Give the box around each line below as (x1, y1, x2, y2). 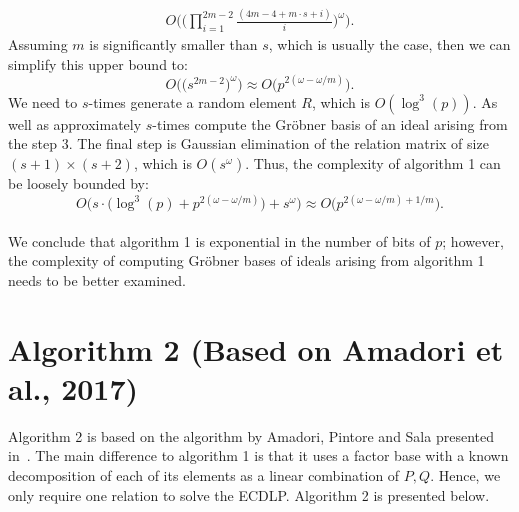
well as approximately (8, 113, 142, 134)
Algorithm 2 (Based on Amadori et (8, 328, 504, 369)
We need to (8, 91, 78, 112)
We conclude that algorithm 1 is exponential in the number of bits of (8, 230, 431, 251)
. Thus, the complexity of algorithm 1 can (245, 153, 501, 174)
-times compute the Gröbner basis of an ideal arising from (152, 113, 508, 134)
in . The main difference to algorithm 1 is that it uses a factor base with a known (8, 445, 509, 466)
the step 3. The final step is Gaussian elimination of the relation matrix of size (8, 133, 489, 154)
